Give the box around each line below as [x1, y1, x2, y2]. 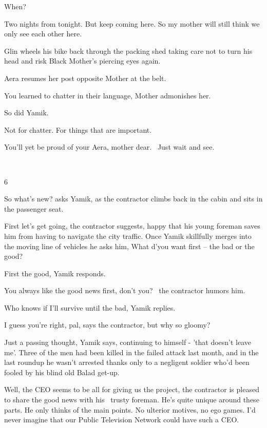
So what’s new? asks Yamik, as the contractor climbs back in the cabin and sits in [4, 193, 263, 204]
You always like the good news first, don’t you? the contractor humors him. [4, 285, 245, 296]
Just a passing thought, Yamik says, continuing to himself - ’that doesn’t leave [4, 337, 252, 348]
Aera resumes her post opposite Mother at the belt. [4, 72, 166, 83]
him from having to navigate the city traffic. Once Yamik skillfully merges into [4, 230, 252, 241]
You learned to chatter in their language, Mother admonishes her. [4, 90, 211, 100]
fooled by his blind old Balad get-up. [4, 366, 120, 377]
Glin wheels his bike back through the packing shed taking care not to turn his [4, 45, 253, 56]
